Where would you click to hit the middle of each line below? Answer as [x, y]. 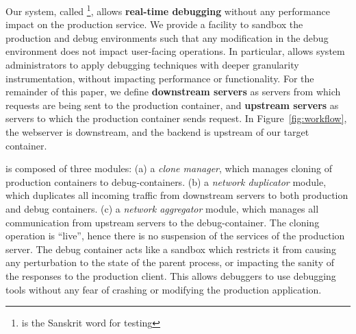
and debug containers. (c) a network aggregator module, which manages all [162, 208]
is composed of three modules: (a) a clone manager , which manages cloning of [169, 168]
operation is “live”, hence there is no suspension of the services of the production [175, 236]
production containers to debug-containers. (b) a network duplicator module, [166, 181]
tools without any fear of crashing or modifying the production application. [164, 289]
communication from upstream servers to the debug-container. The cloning [163, 222]
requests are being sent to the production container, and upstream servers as [172, 105]
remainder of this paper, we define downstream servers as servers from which [173, 92]
